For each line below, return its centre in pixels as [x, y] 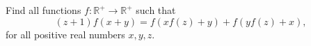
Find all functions [43, 10]
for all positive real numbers [65, 34]
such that [156, 10]
